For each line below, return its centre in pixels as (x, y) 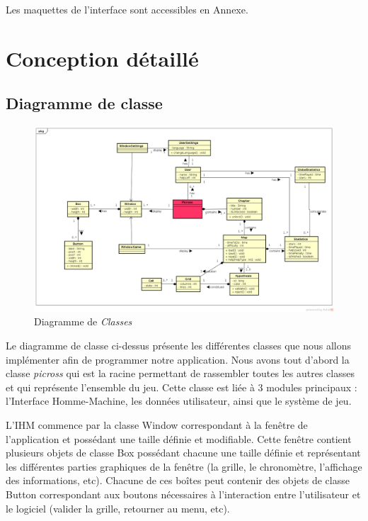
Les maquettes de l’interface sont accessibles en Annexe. (127, 9)
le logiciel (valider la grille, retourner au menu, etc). (118, 508)
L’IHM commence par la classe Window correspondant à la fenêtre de (157, 425)
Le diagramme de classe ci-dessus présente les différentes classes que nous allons (179, 346)
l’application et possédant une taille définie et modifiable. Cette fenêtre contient (179, 438)
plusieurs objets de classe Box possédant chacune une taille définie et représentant (183, 453)
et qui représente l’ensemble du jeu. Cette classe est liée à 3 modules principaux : (182, 387)
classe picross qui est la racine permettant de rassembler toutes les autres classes (180, 373)
